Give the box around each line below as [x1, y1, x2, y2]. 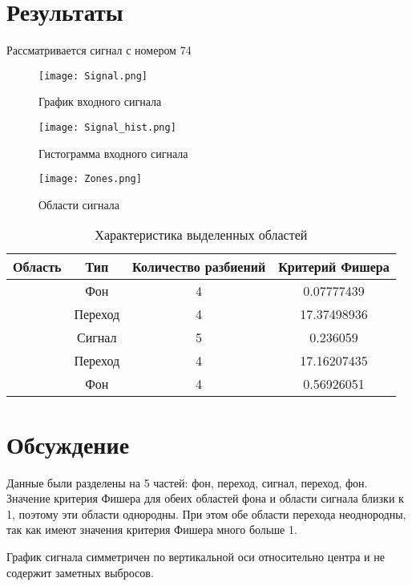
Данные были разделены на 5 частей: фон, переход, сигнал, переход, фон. [6, 474, 368, 491]
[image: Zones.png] [38, 173, 142, 185]
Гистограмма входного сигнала [38, 144, 188, 161]
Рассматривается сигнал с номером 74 [6, 42, 192, 59]
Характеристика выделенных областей [95, 225, 308, 245]
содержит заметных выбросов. [6, 564, 154, 580]
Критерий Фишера [278, 257, 390, 277]
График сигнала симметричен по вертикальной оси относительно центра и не [6, 548, 385, 564]
